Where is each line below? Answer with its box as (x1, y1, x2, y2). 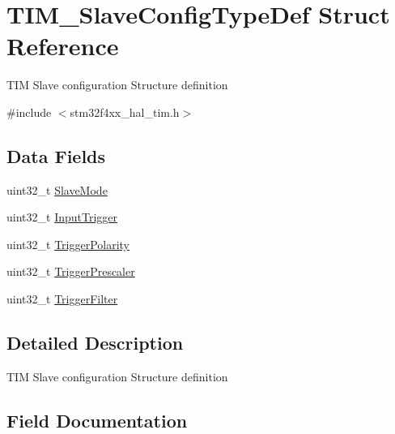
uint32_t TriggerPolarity (6, 235, 130, 252)
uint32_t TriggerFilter (6, 290, 118, 307)
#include (6, 103, 52, 120)
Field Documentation (6, 407, 188, 432)
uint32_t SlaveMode (6, 181, 108, 198)
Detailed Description (6, 330, 184, 355)
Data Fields (6, 143, 106, 168)
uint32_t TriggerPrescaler (6, 263, 135, 280)
